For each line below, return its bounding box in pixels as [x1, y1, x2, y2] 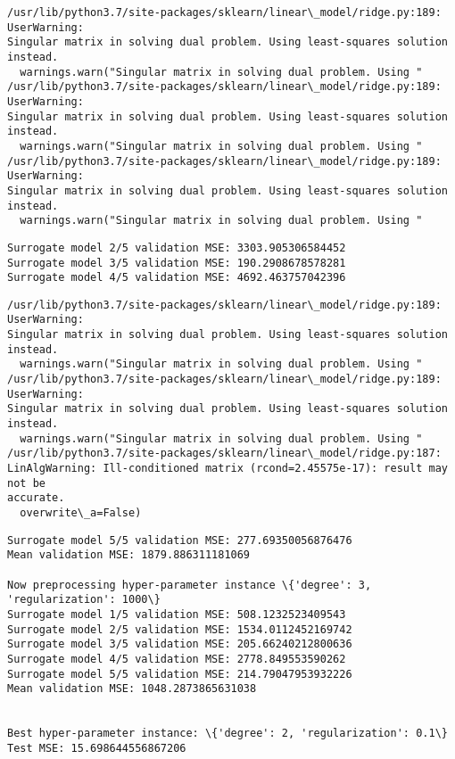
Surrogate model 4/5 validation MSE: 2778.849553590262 [7, 652, 346, 665]
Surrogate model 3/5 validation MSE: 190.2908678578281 [7, 256, 346, 269]
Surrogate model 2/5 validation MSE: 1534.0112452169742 [7, 623, 352, 636]
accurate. [7, 491, 65, 505]
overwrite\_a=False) [20, 507, 142, 519]
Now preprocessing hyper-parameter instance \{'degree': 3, [7, 578, 372, 591]
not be [7, 476, 45, 490]
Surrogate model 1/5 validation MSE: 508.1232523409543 [7, 607, 346, 621]
